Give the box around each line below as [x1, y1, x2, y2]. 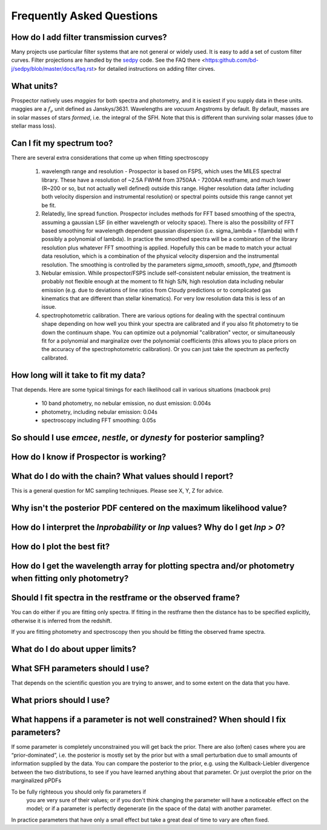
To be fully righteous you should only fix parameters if [11, 788, 147, 795]
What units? [11, 81, 58, 91]
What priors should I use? [11, 695, 110, 705]
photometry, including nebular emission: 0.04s [41, 408, 157, 415]
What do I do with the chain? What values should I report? [11, 471, 234, 481]
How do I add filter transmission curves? [11, 32, 167, 42]
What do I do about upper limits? [11, 644, 136, 654]
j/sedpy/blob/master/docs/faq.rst [11, 65, 94, 72]
